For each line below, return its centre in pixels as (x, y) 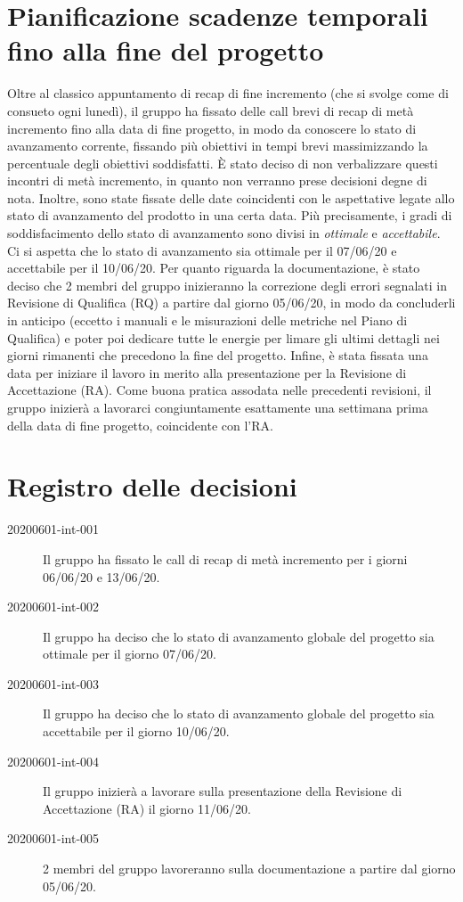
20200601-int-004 (53, 761)
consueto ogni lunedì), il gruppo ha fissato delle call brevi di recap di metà (211, 110)
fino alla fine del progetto (166, 50)
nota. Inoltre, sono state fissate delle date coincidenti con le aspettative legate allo (231, 197)
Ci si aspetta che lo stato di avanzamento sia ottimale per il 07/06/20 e (202, 250)
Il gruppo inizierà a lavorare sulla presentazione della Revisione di (223, 791)
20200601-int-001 (53, 529)
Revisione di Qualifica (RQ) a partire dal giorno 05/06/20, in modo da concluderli (231, 303)
